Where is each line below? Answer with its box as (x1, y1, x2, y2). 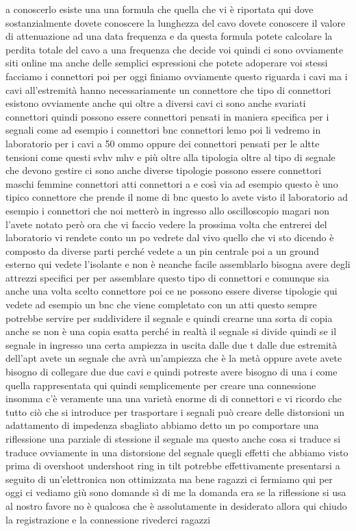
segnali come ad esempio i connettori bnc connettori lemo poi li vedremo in (5, 123, 321, 137)
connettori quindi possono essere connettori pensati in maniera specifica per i (5, 109, 329, 123)
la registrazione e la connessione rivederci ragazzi (5, 512, 211, 526)
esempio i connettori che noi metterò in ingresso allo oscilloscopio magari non (5, 203, 330, 217)
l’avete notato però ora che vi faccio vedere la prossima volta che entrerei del (5, 217, 327, 231)
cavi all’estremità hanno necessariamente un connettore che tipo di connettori (5, 82, 331, 97)
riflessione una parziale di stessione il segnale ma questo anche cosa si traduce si (5, 432, 341, 445)
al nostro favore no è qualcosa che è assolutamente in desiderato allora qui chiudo (5, 498, 347, 513)
